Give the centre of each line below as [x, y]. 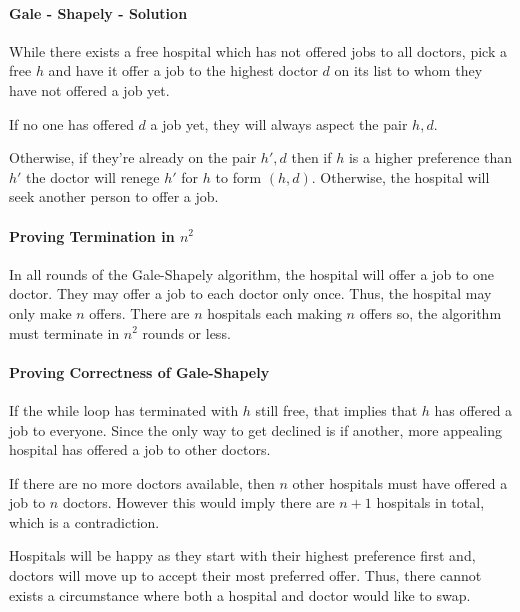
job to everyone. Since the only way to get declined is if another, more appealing [255, 429]
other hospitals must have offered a [400, 482]
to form [238, 176]
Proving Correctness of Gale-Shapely [139, 371]
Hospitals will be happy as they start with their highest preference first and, [242, 555]
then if [311, 157]
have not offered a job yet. [89, 89]
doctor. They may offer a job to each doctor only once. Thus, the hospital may [250, 293]
